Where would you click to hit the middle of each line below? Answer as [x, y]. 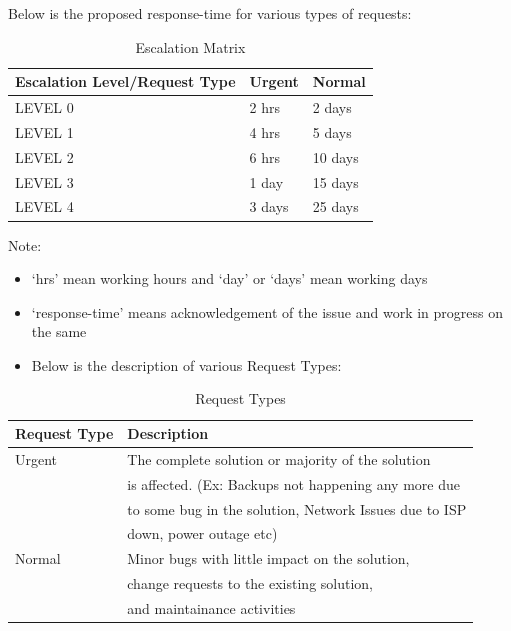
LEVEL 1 [44, 131]
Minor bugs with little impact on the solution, [268, 558]
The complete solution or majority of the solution [279, 458]
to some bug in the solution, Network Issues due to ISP [297, 508]
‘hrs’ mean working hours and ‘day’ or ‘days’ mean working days [229, 278]
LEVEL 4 [44, 206]
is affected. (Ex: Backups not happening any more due [293, 483]
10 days [335, 156]
